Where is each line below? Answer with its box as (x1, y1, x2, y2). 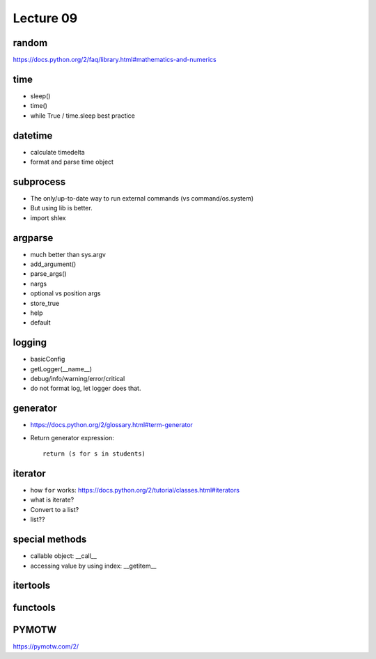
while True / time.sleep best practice (30, 111, 136, 120)
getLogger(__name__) (30, 364, 93, 373)
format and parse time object (30, 157, 114, 166)
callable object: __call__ (30, 552, 97, 560)
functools (13, 602, 56, 614)
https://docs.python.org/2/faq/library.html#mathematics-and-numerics (13, 56, 217, 64)
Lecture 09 (13, 10, 78, 26)
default (30, 318, 52, 327)
